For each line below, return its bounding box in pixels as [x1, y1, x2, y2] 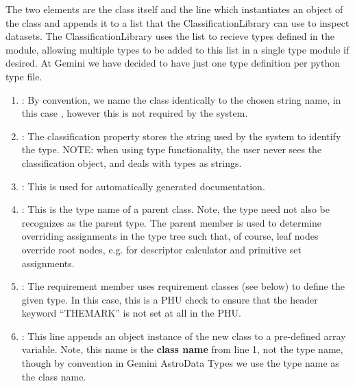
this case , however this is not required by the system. [21, 106, 248, 120]
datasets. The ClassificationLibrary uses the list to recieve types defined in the [5, 29, 335, 43]
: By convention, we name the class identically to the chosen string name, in [21, 92, 341, 106]
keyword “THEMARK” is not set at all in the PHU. [21, 306, 241, 320]
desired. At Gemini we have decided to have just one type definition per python [5, 56, 340, 70]
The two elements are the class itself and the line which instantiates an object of [5, 2, 343, 16]
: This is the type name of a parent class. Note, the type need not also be [21, 202, 330, 216]
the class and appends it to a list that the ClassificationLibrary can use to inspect [5, 15, 350, 30]
